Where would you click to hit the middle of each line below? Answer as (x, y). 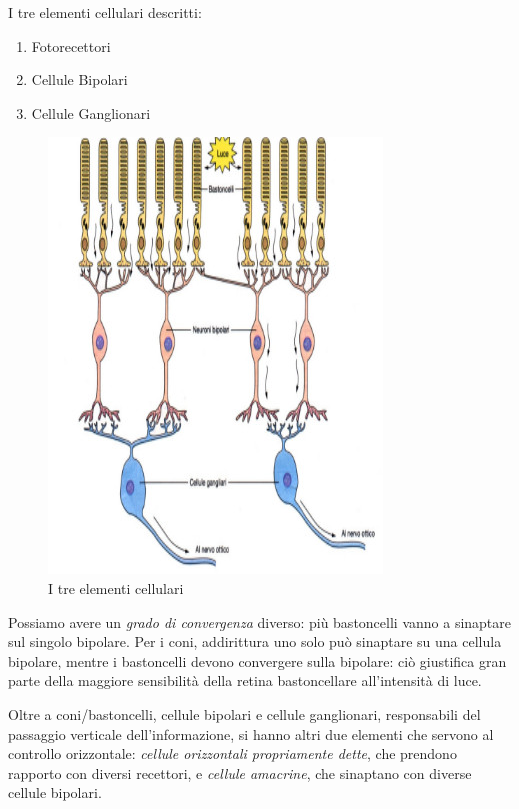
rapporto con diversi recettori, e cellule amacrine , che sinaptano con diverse (240, 772)
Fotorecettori (71, 45)
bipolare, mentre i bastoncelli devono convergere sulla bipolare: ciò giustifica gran (257, 660)
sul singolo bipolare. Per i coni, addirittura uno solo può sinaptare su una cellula (255, 641)
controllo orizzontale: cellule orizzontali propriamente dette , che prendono (232, 753)
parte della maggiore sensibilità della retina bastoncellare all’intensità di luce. (245, 680)
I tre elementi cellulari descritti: (105, 12)
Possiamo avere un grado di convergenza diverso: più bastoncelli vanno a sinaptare (260, 621)
